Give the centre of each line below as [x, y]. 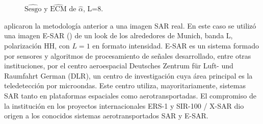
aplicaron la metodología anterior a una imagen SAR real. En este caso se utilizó [130, 25]
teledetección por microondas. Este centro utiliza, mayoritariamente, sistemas [125, 85]
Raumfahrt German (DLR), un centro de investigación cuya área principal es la [128, 75]
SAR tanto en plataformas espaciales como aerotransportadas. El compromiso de [130, 95]
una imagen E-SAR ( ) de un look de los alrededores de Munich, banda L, [119, 35]
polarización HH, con [37, 45]
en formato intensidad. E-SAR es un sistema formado [176, 45]
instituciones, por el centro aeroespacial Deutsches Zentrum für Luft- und [119, 66]
